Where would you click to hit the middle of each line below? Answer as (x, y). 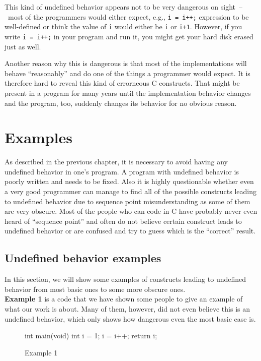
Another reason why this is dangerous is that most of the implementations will (126, 63)
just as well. (23, 46)
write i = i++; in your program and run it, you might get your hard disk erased (129, 36)
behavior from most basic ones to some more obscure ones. (95, 289)
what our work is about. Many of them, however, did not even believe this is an (127, 308)
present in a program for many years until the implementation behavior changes (128, 93)
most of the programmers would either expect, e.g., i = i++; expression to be (128, 16)
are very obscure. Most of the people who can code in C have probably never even (131, 211)
